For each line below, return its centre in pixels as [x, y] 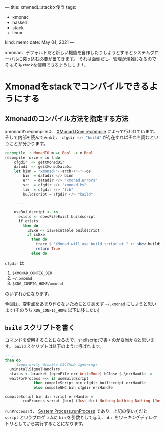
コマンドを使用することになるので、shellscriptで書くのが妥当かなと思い [78, 340]
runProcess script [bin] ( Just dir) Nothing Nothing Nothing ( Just [93, 401]
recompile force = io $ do [33, 157]
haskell [19, 22]
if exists [28, 221]
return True [48, 249]
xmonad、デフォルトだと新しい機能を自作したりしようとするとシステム [78, 52]
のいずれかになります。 [29, 294]
